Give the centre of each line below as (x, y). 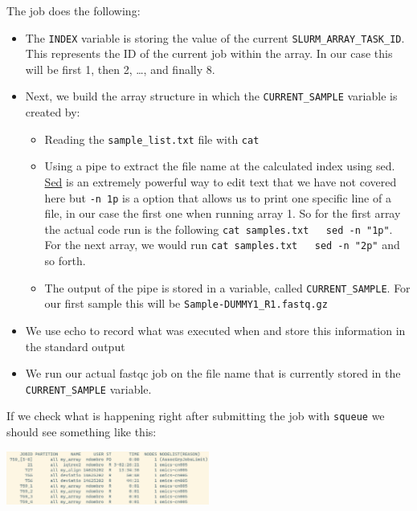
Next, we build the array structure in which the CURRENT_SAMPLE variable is (211, 96)
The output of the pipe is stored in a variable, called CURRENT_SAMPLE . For (227, 287)
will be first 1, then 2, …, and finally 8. (120, 69)
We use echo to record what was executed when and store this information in (215, 330)
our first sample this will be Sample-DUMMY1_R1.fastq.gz (186, 303)
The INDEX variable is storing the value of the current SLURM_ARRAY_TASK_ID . (215, 37)
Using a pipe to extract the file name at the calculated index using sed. (220, 166)
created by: (53, 112)
